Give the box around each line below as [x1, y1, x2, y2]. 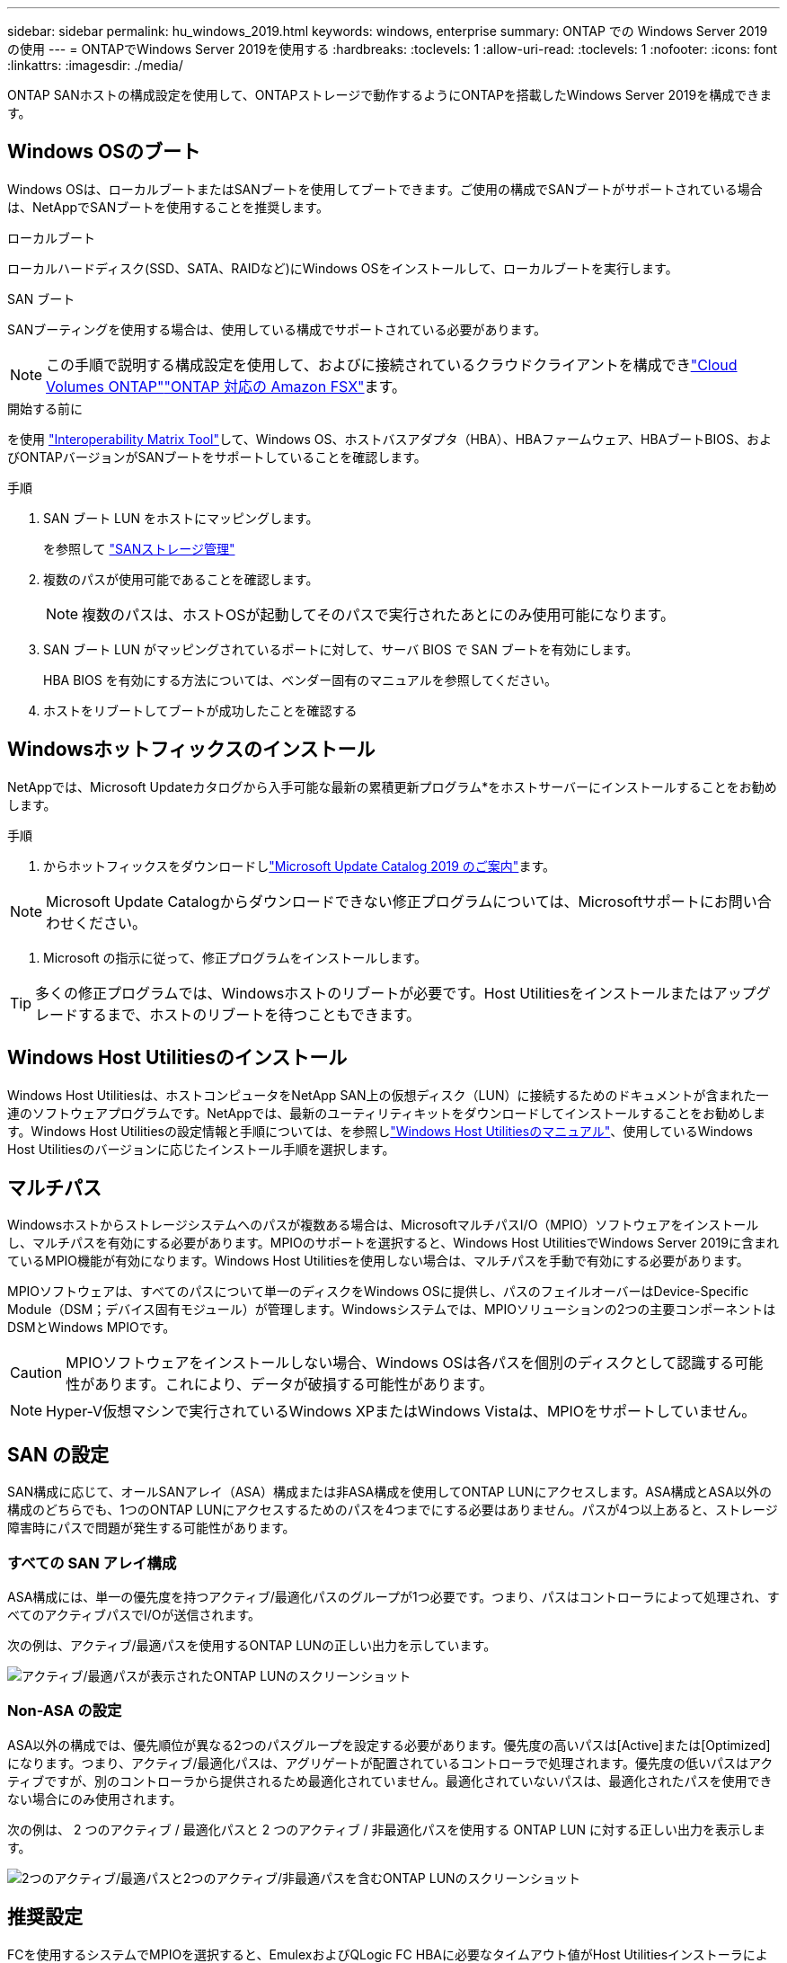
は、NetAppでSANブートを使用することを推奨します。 [7, 199, 329, 215]
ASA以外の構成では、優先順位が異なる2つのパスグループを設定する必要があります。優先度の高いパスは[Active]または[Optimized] [7, 1736, 771, 1753]
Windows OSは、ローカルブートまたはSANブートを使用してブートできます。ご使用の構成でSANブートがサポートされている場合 [7, 181, 763, 197]
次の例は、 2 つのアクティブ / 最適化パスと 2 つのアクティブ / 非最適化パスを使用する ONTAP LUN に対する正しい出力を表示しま [7, 1821, 765, 1837]
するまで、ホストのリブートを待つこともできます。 [78, 1005, 421, 1024]
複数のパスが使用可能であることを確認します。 [43, 571, 319, 587]
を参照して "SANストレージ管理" [43, 540, 235, 556]
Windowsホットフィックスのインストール [7, 738, 376, 761]
